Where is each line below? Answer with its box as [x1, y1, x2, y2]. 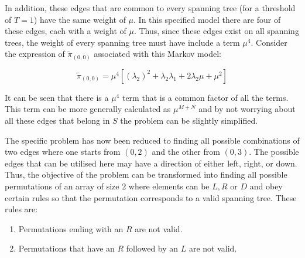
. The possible [249, 145, 299, 158]
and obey [249, 180, 283, 192]
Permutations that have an [18, 242, 115, 254]
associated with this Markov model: [94, 47, 221, 60]
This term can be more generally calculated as [5, 103, 171, 115]
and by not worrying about [198, 103, 296, 115]
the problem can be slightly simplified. [120, 114, 258, 127]
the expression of [5, 47, 65, 60]
